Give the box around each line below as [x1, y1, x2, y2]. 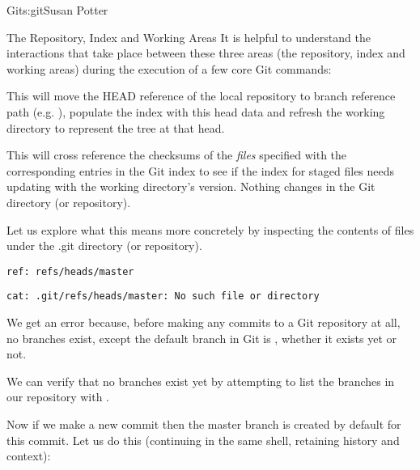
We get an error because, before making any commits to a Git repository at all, [6, 314, 401, 331]
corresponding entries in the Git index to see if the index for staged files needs [6, 162, 395, 179]
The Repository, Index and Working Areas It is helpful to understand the [6, 28, 371, 45]
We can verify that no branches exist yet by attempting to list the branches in [6, 372, 395, 389]
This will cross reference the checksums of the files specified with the [6, 146, 347, 163]
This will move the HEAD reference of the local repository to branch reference [6, 87, 396, 104]
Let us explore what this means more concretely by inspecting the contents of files [6, 221, 414, 238]
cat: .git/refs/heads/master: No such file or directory [6, 290, 320, 303]
